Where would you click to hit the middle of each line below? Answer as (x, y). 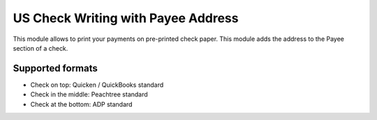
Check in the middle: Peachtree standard (89, 94)
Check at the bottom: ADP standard (81, 104)
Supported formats (55, 68)
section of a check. (40, 48)
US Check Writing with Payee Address (126, 18)
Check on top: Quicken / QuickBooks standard (97, 85)
